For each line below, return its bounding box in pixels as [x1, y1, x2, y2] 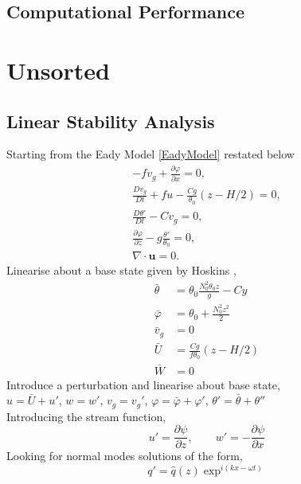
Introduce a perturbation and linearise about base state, [6, 376, 280, 392]
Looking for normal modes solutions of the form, [6, 447, 243, 464]
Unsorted [6, 53, 110, 86]
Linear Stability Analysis [6, 108, 215, 133]
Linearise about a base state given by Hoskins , [6, 262, 236, 279]
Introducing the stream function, [6, 408, 166, 424]
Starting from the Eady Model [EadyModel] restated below [6, 146, 295, 162]
